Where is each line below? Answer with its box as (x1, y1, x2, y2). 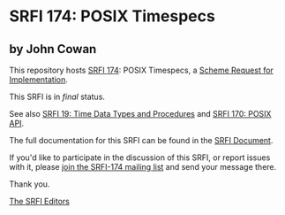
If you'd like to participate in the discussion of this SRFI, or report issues (9, 152, 271, 163)
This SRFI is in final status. (9, 91, 106, 102)
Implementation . (9, 74, 69, 85)
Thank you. (9, 179, 50, 189)
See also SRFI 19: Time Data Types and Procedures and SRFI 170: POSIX (9, 109, 272, 119)
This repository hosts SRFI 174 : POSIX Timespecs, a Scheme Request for (9, 65, 274, 75)
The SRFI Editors (9, 196, 71, 206)
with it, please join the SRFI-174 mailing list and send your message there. (9, 162, 277, 172)
